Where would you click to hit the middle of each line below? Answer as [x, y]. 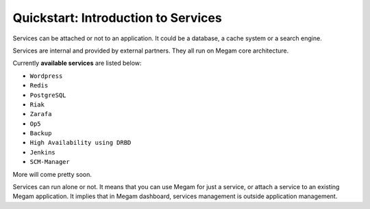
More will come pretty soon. [52, 174]
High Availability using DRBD [81, 143]
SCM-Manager [50, 162]
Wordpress [46, 76]
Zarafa [41, 114]
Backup [41, 134]
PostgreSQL [48, 95]
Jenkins [43, 152]
